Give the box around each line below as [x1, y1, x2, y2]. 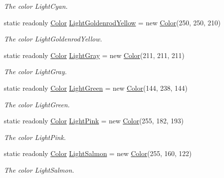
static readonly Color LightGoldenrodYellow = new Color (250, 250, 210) [4, 17, 221, 27]
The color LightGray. [4, 66, 67, 77]
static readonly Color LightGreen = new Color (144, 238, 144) [4, 82, 188, 93]
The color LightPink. [4, 132, 66, 142]
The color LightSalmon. [4, 164, 74, 175]
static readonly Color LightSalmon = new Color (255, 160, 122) [4, 148, 192, 158]
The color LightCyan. [4, 1, 68, 11]
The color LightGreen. [4, 99, 70, 109]
